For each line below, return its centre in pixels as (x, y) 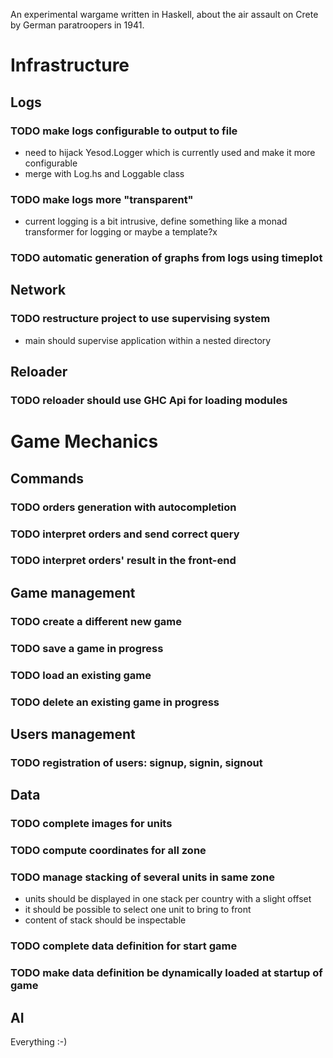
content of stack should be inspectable (105, 920)
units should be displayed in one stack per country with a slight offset (168, 899)
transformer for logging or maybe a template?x (121, 232)
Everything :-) (39, 1042)
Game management (73, 592)
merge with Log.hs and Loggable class (104, 173)
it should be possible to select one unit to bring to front (138, 910)
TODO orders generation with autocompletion (123, 507)
